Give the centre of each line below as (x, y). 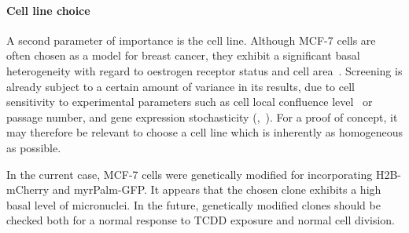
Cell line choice (48, 10)
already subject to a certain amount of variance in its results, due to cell (181, 86)
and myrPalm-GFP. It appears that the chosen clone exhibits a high (217, 189)
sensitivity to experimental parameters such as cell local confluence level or (190, 102)
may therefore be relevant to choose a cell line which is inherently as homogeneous (205, 132)
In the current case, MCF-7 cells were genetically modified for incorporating (190, 174)
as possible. (34, 147)
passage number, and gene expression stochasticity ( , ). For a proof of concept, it (202, 116)
